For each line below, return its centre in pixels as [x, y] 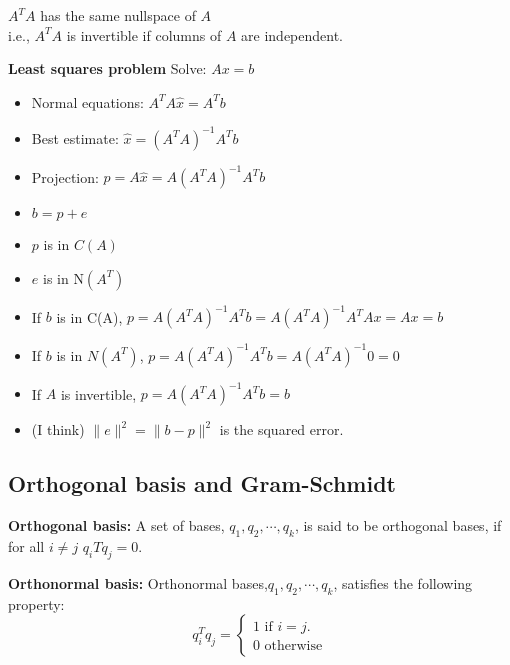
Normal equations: [87, 101]
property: [36, 603]
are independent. [292, 34]
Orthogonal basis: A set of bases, [116, 525]
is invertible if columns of [144, 34]
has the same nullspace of [118, 15]
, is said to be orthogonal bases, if [398, 525]
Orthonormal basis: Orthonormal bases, [138, 582]
